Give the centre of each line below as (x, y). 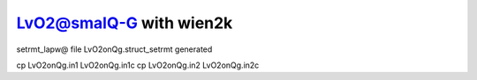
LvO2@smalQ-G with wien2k (125, 23)
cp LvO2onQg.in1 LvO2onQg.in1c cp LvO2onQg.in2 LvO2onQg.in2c (138, 65)
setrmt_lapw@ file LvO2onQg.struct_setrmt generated (114, 49)
